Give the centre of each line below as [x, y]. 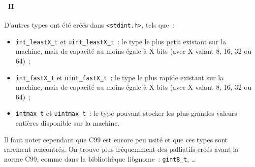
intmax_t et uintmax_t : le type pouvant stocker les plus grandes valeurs [126, 113]
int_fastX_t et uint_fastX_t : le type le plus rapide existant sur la [119, 77]
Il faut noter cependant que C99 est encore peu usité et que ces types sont [116, 139]
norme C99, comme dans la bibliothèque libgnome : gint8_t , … [100, 158]
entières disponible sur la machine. [67, 123]
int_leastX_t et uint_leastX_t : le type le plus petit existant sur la [121, 41]
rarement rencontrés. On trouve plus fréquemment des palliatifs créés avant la [121, 149]
